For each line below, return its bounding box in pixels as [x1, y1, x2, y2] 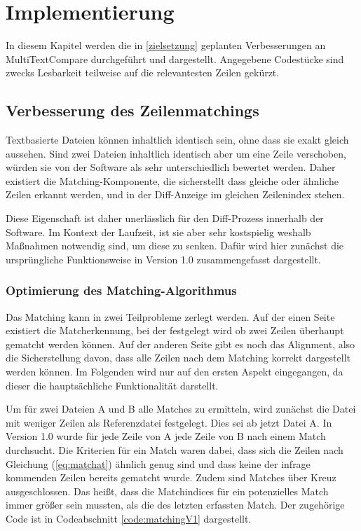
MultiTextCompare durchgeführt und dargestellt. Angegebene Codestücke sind [6, 51, 344, 66]
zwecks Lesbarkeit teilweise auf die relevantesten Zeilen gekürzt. [6, 65, 280, 80]
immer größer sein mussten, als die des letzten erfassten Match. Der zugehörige [6, 497, 345, 512]
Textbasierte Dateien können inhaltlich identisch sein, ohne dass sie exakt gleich [6, 132, 349, 147]
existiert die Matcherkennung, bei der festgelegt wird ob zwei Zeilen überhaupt [6, 323, 344, 338]
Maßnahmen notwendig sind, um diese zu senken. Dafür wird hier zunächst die [6, 238, 344, 253]
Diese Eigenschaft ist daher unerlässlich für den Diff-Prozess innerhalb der [6, 211, 324, 226]
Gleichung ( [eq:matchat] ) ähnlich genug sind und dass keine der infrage [6, 456, 311, 471]
